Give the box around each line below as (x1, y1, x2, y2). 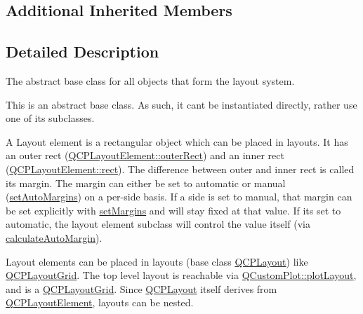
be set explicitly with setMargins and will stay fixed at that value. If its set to (6, 203, 341, 217)
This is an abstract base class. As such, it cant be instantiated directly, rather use (6, 97, 357, 111)
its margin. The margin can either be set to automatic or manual (6, 175, 286, 190)
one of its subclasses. (6, 111, 95, 125)
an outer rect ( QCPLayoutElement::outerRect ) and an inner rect (6, 148, 284, 163)
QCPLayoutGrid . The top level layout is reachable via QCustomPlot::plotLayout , (6, 268, 357, 282)
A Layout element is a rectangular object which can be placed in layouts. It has (6, 134, 348, 149)
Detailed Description (6, 41, 159, 62)
